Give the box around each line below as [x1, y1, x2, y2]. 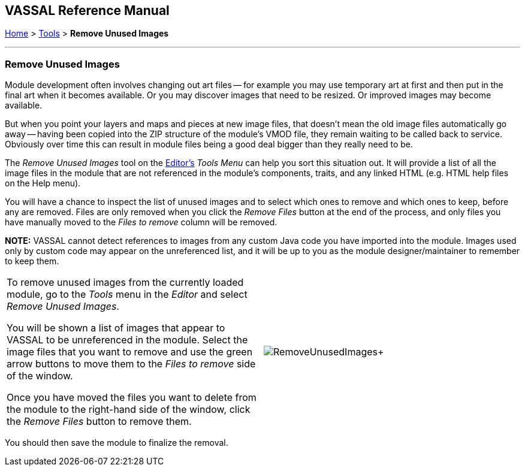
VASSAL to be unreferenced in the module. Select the [7, 334, 248, 346]
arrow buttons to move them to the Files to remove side [7, 358, 256, 370]
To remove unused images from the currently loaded [7, 276, 244, 289]
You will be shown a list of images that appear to [7, 322, 225, 334]
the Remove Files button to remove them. [7, 415, 192, 428]
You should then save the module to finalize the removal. [5, 437, 228, 448]
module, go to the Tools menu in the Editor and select [7, 288, 248, 301]
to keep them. [5, 256, 59, 267]
